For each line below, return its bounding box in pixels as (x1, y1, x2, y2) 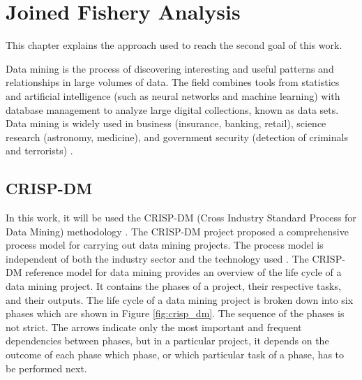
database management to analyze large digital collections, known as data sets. (6, 102, 339, 117)
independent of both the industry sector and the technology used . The (6, 251, 309, 265)
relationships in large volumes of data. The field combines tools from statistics (6, 75, 340, 89)
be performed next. (6, 360, 87, 375)
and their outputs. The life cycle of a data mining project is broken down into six (6, 292, 354, 307)
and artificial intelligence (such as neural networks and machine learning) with (6, 88, 340, 103)
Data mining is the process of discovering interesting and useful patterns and (6, 61, 334, 75)
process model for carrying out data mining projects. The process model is (6, 237, 324, 252)
